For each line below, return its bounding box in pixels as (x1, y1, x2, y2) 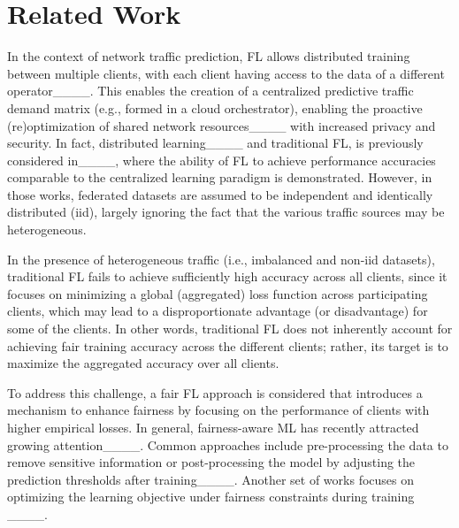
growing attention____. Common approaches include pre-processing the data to (7, 435, 448, 454)
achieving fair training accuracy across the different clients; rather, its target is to (7, 336, 448, 355)
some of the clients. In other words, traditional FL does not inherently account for (7, 319, 453, 338)
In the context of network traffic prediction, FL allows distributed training (7, 47, 410, 65)
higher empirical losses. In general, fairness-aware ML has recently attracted (7, 418, 419, 436)
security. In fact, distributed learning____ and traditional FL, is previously (7, 134, 424, 152)
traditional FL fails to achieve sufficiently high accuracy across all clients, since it (7, 267, 448, 286)
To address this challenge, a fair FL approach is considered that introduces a (7, 383, 423, 402)
